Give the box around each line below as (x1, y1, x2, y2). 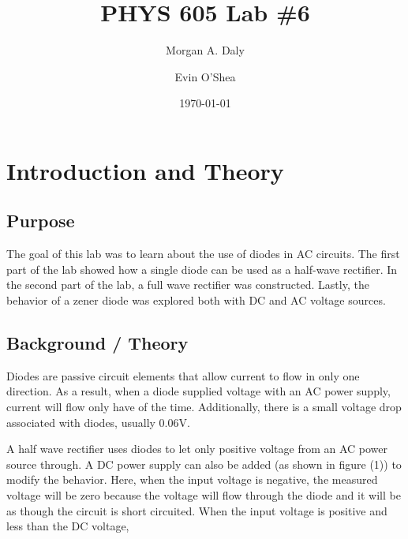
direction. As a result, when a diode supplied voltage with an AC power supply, (6, 383, 391, 399)
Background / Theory (6, 331, 189, 355)
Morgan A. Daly (166, 42, 245, 58)
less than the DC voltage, (6, 518, 129, 534)
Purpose (6, 208, 75, 233)
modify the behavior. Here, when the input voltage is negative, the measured (6, 471, 378, 488)
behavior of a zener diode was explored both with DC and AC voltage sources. (6, 292, 386, 309)
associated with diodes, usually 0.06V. (6, 414, 190, 430)
